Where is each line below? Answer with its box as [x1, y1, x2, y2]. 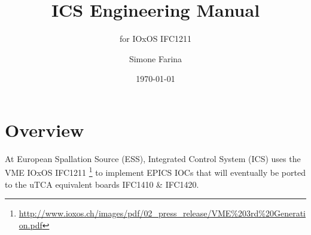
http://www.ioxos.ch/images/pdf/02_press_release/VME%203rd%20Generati [19, 207, 306, 219]
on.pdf [19, 218, 42, 231]
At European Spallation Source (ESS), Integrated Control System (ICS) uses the [5, 152, 301, 164]
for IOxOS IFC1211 [119, 32, 192, 45]
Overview [5, 117, 84, 142]
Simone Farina [129, 52, 182, 65]
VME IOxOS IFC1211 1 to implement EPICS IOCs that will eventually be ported [5, 164, 306, 179]
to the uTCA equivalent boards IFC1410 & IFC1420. [5, 178, 199, 190]
